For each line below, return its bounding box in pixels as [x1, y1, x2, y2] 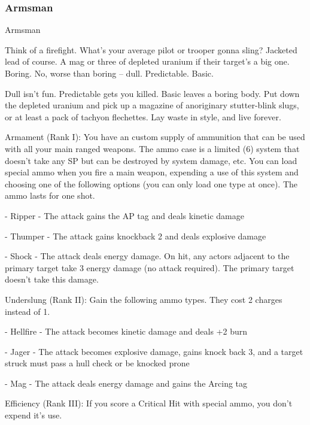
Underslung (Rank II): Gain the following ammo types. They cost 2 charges [5, 293, 282, 305]
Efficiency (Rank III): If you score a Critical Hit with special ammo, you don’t [5, 397, 293, 409]
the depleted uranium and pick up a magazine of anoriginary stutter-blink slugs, [5, 99, 299, 111]
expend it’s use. [5, 409, 62, 421]
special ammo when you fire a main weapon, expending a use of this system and [5, 166, 299, 178]
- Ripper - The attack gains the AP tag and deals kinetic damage [5, 209, 244, 221]
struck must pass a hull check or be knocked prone [5, 357, 190, 369]
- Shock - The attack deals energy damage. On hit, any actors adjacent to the [5, 250, 290, 262]
